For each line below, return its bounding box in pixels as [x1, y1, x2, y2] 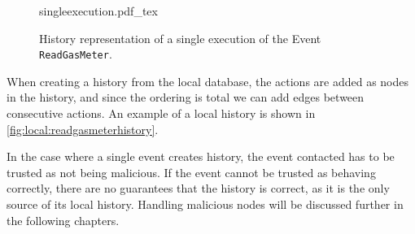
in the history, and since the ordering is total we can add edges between [7, 89, 365, 106]
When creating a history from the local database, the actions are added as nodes [7, 72, 409, 89]
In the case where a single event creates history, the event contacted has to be [7, 148, 395, 165]
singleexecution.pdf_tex [39, 2, 158, 19]
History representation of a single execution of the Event [39, 29, 321, 46]
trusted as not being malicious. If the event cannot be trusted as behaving [7, 163, 376, 180]
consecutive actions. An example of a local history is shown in [7, 105, 316, 122]
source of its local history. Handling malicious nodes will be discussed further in [7, 196, 404, 212]
